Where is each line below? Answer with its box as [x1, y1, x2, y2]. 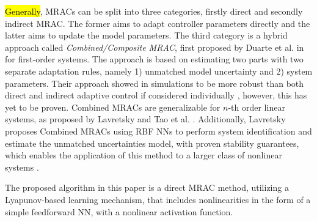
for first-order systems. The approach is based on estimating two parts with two [5, 53, 304, 65]
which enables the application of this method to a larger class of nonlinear [5, 149, 282, 161]
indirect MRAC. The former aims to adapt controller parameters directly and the [5, 17, 310, 29]
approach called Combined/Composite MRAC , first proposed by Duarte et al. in [5, 40, 304, 53]
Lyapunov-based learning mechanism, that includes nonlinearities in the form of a [5, 193, 311, 205]
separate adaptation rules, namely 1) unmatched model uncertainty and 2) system [5, 64, 313, 77]
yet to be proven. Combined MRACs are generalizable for [5, 100, 220, 113]
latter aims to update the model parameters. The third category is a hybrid [5, 29, 288, 42]
